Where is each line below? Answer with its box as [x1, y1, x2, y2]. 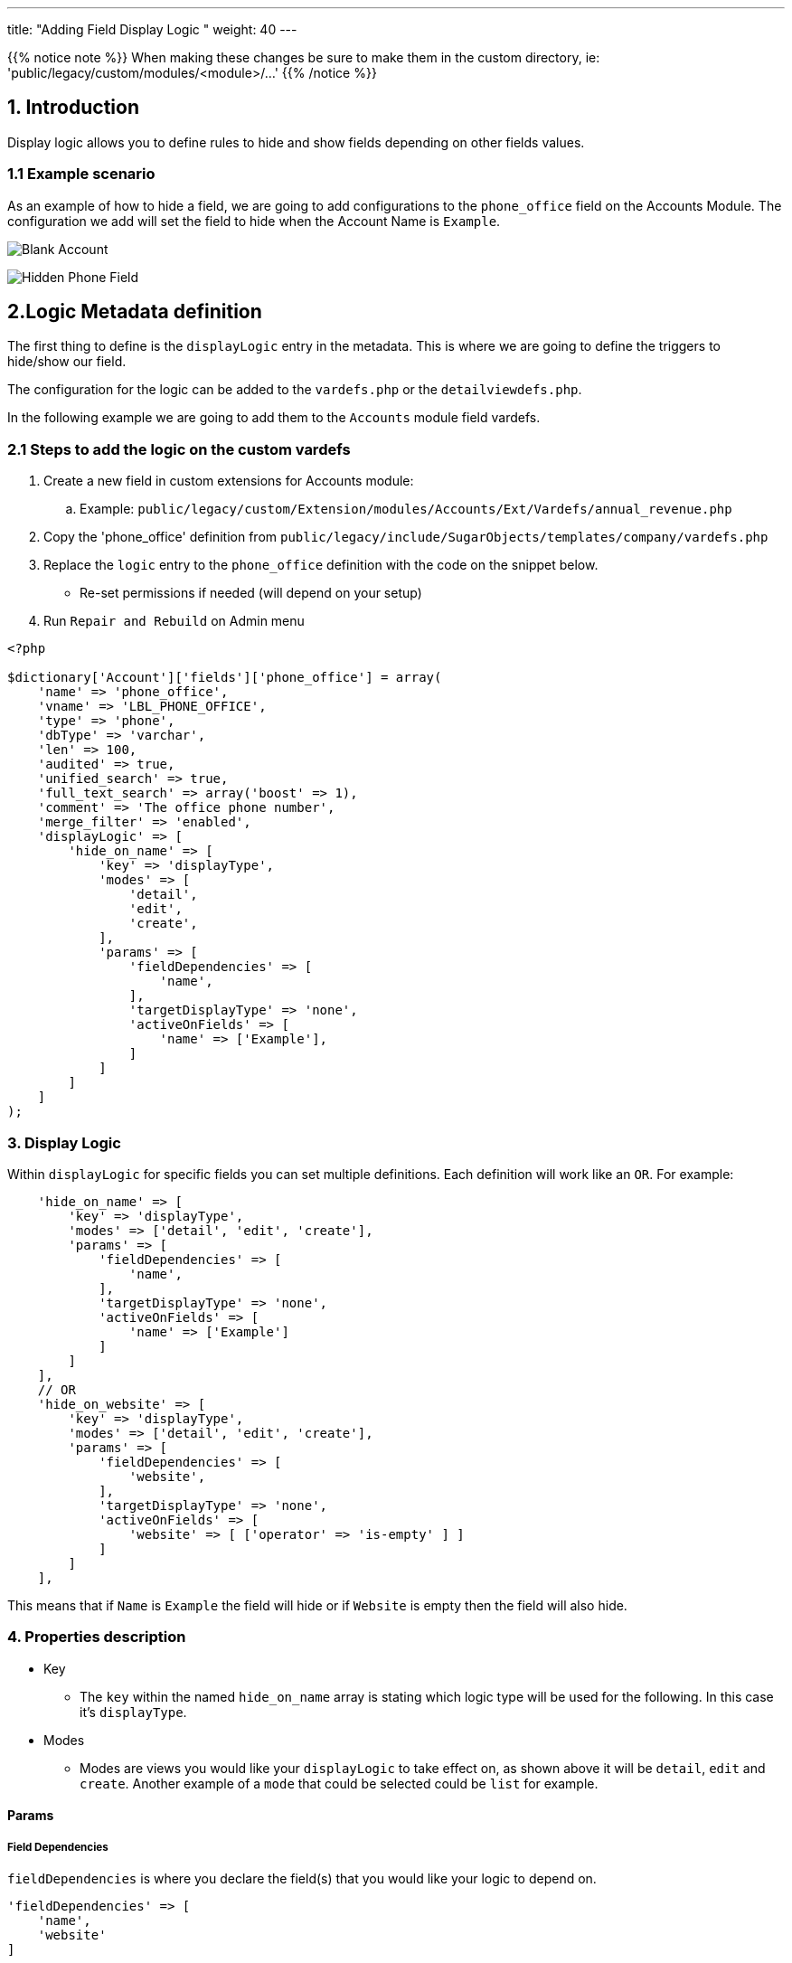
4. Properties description [7, 1628, 186, 1647]
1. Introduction [7, 96, 139, 119]
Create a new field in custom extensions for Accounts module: [43, 473, 414, 489]
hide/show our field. [7, 354, 127, 370]
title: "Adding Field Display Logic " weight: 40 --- [7, 22, 297, 37]
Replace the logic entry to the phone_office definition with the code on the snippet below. [43, 557, 599, 573]
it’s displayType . [80, 1703, 187, 1720]
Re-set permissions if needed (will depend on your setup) [80, 585, 422, 601]
